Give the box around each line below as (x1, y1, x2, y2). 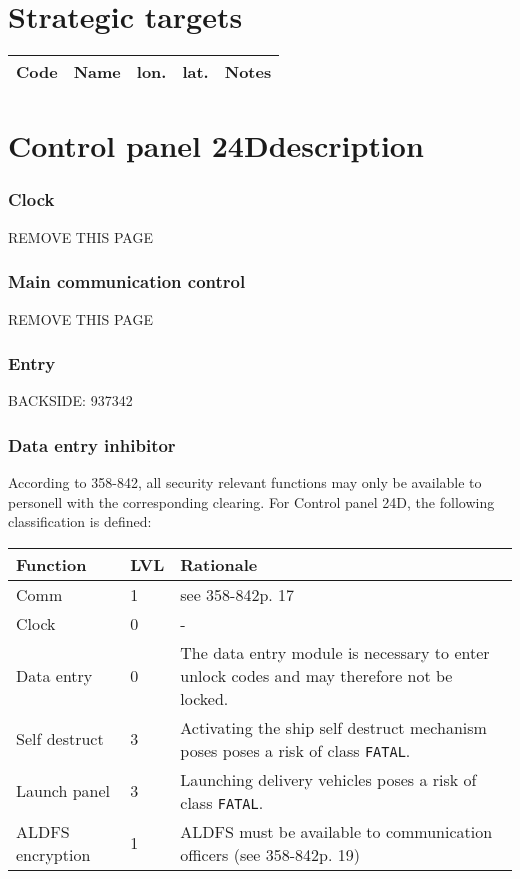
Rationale (180, 552, 258, 576)
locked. (180, 686, 229, 710)
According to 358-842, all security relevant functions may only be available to (8, 472, 482, 493)
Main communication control (8, 269, 246, 294)
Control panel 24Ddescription (8, 125, 424, 166)
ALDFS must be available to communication (180, 819, 493, 843)
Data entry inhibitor (8, 432, 176, 457)
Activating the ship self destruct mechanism (180, 715, 487, 739)
